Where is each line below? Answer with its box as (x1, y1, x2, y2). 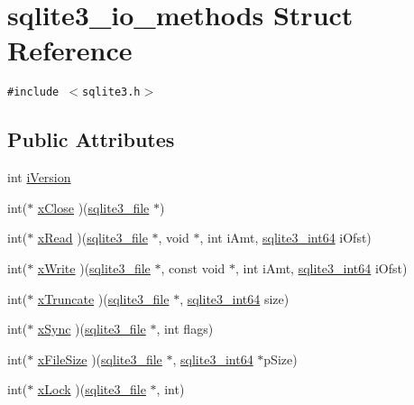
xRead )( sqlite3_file (37, 228, 148, 247)
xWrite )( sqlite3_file (37, 258, 151, 277)
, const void (161, 258, 225, 277)
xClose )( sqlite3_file (37, 198, 150, 216)
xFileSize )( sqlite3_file (37, 349, 162, 368)
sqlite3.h (82, 86, 141, 99)
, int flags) (156, 319, 214, 338)
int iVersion (7, 168, 71, 187)
